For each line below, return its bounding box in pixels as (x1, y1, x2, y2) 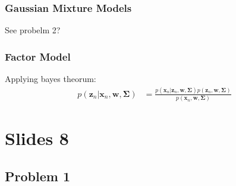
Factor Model (5, 49, 71, 64)
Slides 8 (5, 126, 69, 150)
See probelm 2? (5, 24, 61, 36)
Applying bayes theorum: (5, 72, 96, 85)
